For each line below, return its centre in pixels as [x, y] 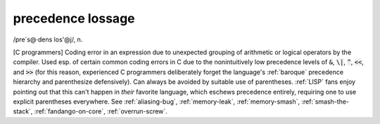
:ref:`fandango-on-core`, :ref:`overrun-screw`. [101, 111]
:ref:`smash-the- [325, 101]
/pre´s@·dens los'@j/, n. [48, 39]
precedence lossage [74, 18]
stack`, [23, 111]
